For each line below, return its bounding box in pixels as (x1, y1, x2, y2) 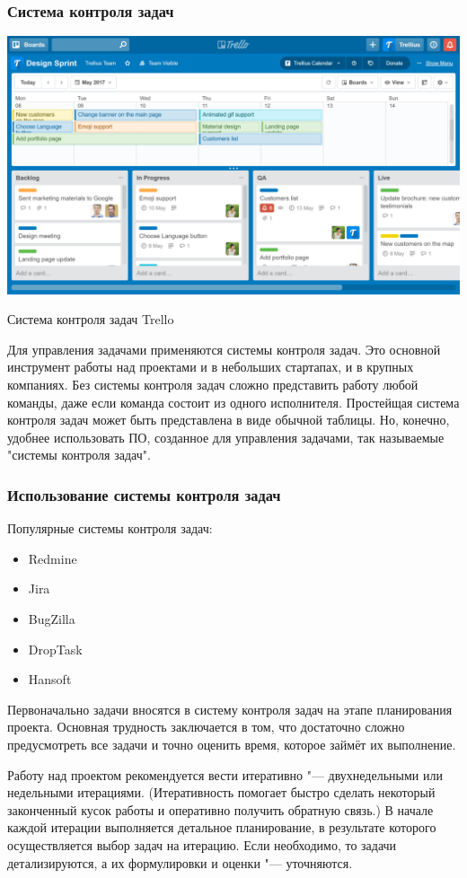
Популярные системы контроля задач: (7, 519, 213, 538)
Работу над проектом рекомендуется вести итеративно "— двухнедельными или (7, 765, 443, 784)
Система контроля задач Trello (7, 310, 174, 329)
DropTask (28, 639, 83, 658)
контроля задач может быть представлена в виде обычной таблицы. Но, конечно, (7, 410, 450, 429)
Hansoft (28, 670, 72, 689)
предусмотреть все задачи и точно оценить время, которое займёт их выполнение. (7, 734, 456, 753)
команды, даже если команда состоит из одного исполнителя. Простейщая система (7, 392, 460, 411)
